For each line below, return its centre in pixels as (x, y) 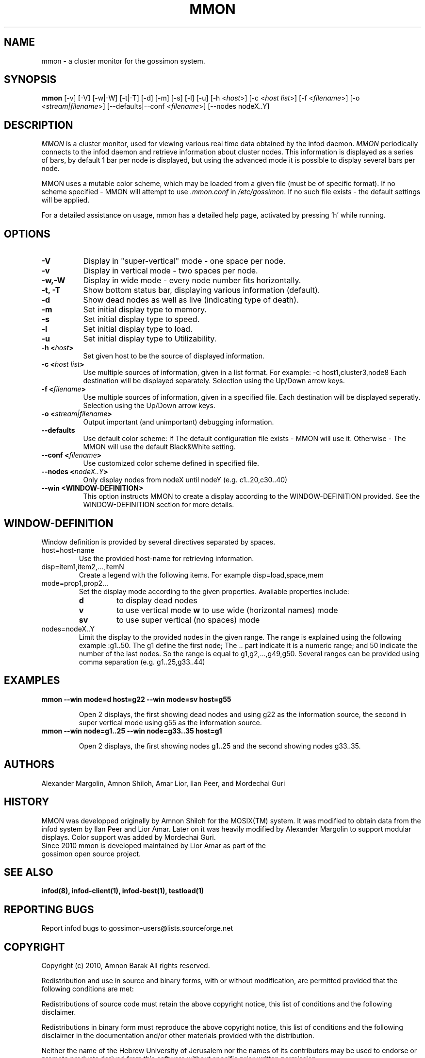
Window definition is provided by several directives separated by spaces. (158, 542)
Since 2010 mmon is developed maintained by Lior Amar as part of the (154, 845)
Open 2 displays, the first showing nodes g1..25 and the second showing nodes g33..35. (220, 746)
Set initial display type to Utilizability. (150, 339)
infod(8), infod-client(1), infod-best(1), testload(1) (123, 891)
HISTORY (27, 802)
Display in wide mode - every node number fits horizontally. (192, 281)
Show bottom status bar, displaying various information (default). (202, 290)
